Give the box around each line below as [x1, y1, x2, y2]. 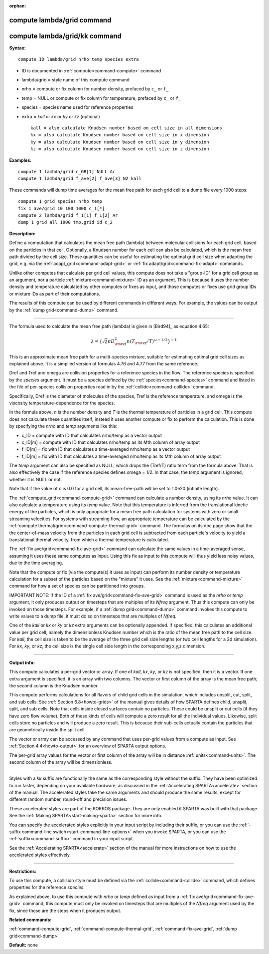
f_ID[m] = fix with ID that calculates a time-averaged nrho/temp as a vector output [21, 446, 190, 452]
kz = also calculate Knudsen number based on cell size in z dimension [30, 146, 209, 152]
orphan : [9, 3, 26, 8]
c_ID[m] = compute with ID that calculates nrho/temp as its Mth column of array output [21, 439, 200, 445]
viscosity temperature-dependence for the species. [9, 400, 115, 406]
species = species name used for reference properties [21, 104, 134, 110]
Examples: [9, 157, 32, 163]
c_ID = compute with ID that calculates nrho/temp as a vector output [21, 432, 162, 438]
